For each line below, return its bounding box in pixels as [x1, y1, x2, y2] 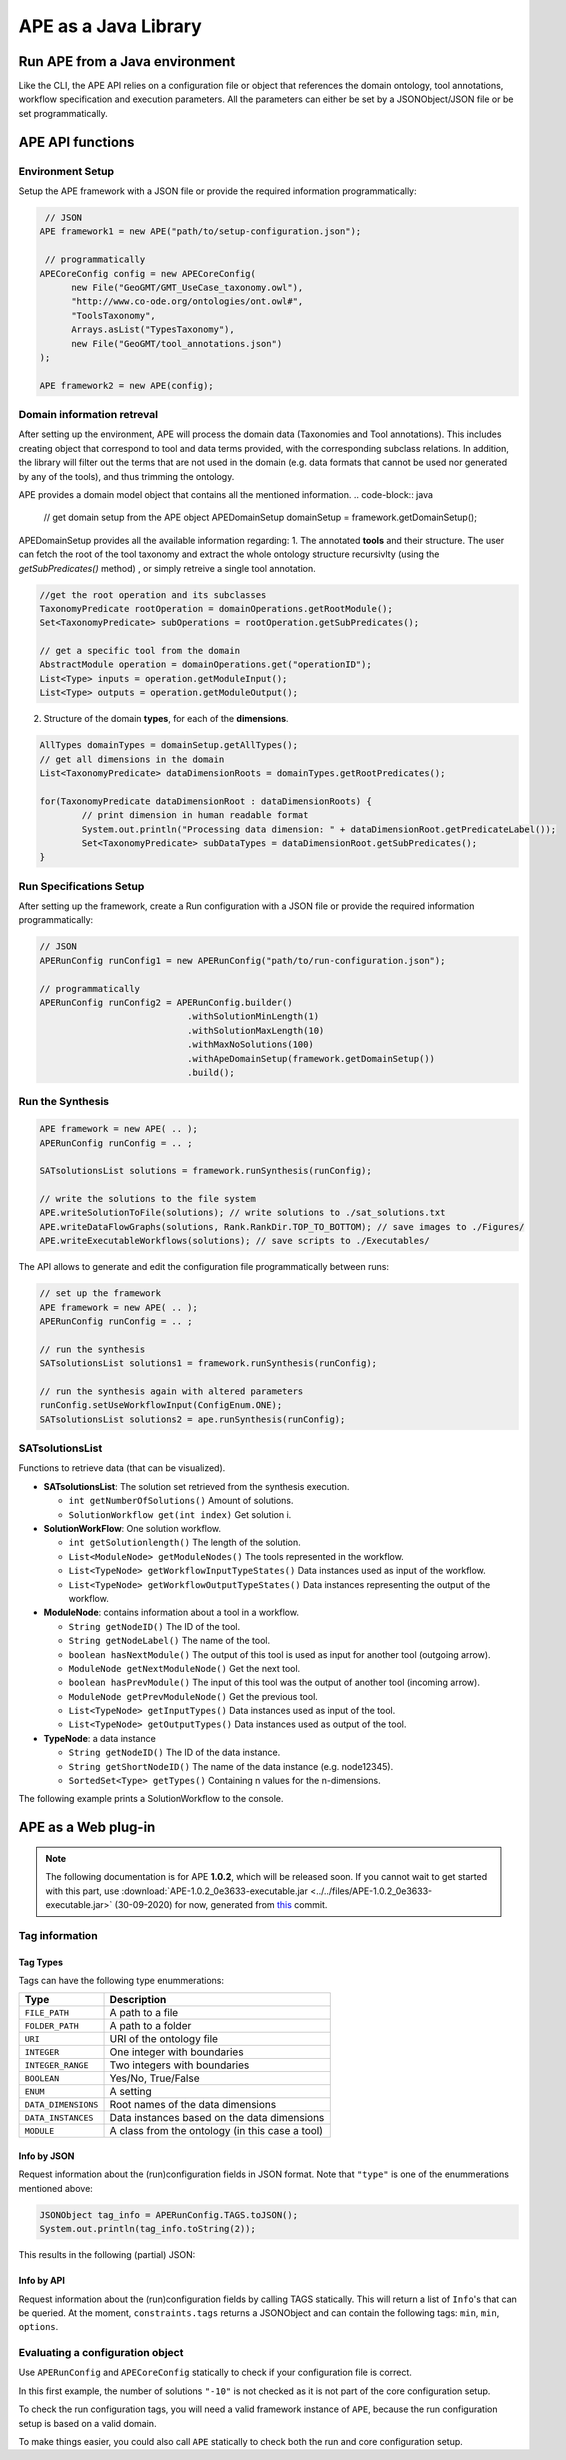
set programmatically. [18, 107, 109, 119]
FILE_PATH [24, 2007, 70, 2018]
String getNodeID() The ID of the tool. [68, 1620, 240, 1632]
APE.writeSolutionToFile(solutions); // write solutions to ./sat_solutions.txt [39, 1207, 446, 1219]
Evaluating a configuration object [18, 2346, 184, 2360]
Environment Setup [18, 164, 115, 178]
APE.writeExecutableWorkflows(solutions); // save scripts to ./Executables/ [39, 1235, 430, 1247]
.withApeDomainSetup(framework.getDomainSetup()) [186, 1053, 435, 1064]
